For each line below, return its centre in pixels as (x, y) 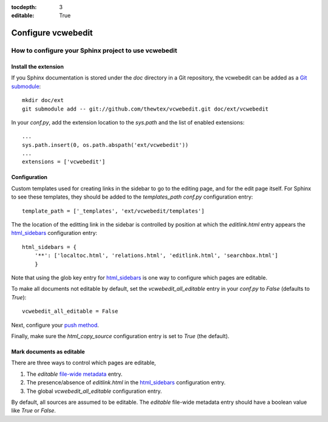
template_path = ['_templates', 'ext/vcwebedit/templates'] (113, 211)
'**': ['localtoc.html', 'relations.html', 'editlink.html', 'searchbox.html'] (156, 256)
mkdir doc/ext (43, 100)
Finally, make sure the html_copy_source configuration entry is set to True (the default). (120, 336)
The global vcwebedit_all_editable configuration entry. (94, 391)
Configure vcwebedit (52, 33)
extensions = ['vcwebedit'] (64, 162)
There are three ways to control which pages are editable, (84, 363)
